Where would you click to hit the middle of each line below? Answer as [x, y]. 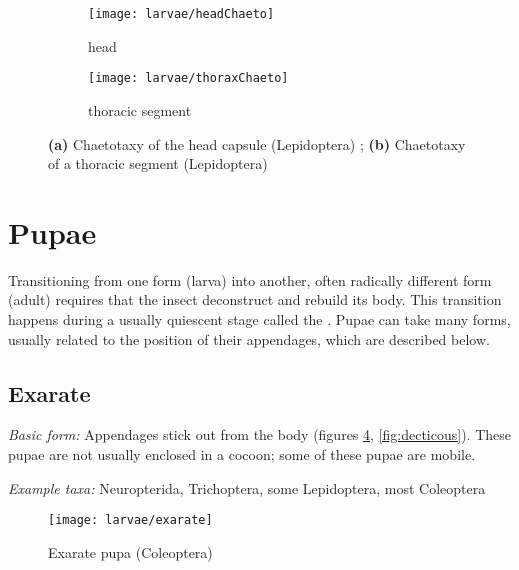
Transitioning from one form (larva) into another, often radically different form [250, 279]
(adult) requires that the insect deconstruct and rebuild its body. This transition [255, 299]
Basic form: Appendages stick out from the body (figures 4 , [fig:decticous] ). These [259, 434]
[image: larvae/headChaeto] [181, 14]
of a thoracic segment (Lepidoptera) [158, 163]
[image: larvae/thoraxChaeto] [188, 78]
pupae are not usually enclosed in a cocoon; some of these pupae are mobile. [242, 453]
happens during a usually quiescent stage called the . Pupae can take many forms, [259, 319]
